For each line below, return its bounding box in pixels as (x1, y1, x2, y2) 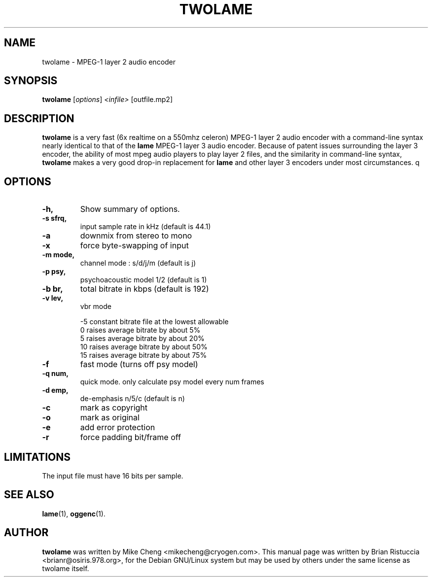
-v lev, (42, 294, 64, 303)
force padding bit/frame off (80, 432, 181, 443)
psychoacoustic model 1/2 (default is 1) (80, 275, 207, 284)
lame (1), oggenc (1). (42, 509, 106, 518)
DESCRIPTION (4, 112, 74, 125)
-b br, (42, 284, 63, 294)
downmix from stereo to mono (80, 231, 192, 241)
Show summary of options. (80, 204, 180, 214)
